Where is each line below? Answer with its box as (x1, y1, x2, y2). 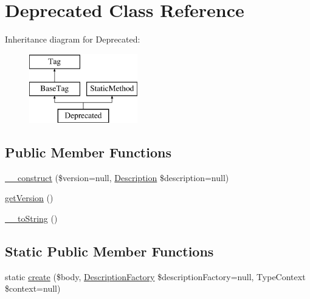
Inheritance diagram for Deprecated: (5, 33, 140, 46)
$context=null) (5, 282, 61, 295)
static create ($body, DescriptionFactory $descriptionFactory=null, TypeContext (5, 270, 306, 283)
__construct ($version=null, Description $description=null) (5, 171, 229, 184)
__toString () (5, 212, 58, 225)
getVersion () (5, 191, 53, 204)
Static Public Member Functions (5, 242, 214, 261)
